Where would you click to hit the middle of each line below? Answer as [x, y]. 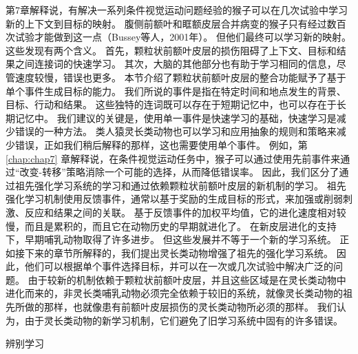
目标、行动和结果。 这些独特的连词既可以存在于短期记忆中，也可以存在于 [171, 104]
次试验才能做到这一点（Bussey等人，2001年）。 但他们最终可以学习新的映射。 [178, 37]
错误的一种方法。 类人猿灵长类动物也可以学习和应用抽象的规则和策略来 [176, 131]
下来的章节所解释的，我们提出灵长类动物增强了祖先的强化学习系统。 [179, 252]
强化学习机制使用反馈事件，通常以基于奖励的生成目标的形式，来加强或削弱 [174, 199]
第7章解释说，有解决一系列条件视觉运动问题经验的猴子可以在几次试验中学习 [177, 10]
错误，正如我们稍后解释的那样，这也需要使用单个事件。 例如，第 [161, 144]
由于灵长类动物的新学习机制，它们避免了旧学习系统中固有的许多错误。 [183, 320]
